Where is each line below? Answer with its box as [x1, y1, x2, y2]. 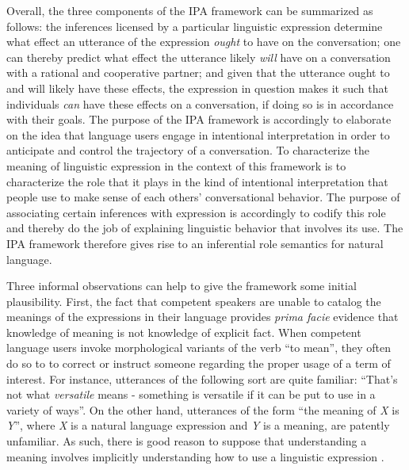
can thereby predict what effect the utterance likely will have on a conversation [6, 48, 391, 65]
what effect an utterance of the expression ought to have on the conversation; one [6, 33, 401, 50]
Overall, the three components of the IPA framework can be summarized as [6, 2, 373, 18]
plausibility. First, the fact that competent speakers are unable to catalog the [6, 292, 381, 309]
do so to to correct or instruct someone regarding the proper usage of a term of [6, 355, 391, 372]
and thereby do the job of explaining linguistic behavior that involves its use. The [6, 220, 403, 236]
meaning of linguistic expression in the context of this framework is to [6, 157, 346, 174]
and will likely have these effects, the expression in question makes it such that [6, 79, 388, 96]
